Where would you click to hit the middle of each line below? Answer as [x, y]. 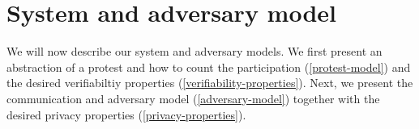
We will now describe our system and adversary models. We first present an [195, 51]
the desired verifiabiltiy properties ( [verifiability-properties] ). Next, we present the [210, 83]
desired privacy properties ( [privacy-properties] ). [126, 114]
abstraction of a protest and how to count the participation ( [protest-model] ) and [209, 67]
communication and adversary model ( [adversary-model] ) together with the [193, 98]
